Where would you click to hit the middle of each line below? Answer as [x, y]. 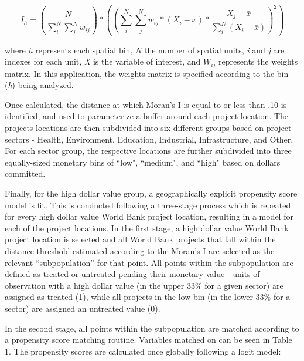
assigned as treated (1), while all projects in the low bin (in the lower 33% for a [148, 297]
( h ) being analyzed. [39, 85]
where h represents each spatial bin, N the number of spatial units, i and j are [145, 50]
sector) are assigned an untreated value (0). [83, 308]
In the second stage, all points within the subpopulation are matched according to [152, 328]
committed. [25, 173]
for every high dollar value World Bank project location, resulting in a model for [149, 216]
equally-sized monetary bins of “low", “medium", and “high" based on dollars [143, 162]
